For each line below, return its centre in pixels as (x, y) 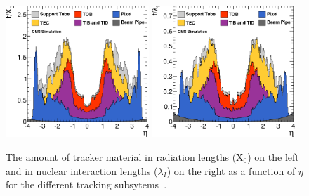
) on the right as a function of (231, 170)
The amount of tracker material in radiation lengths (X (125, 156)
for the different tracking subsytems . (86, 184)
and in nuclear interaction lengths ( (82, 170)
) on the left (273, 156)
